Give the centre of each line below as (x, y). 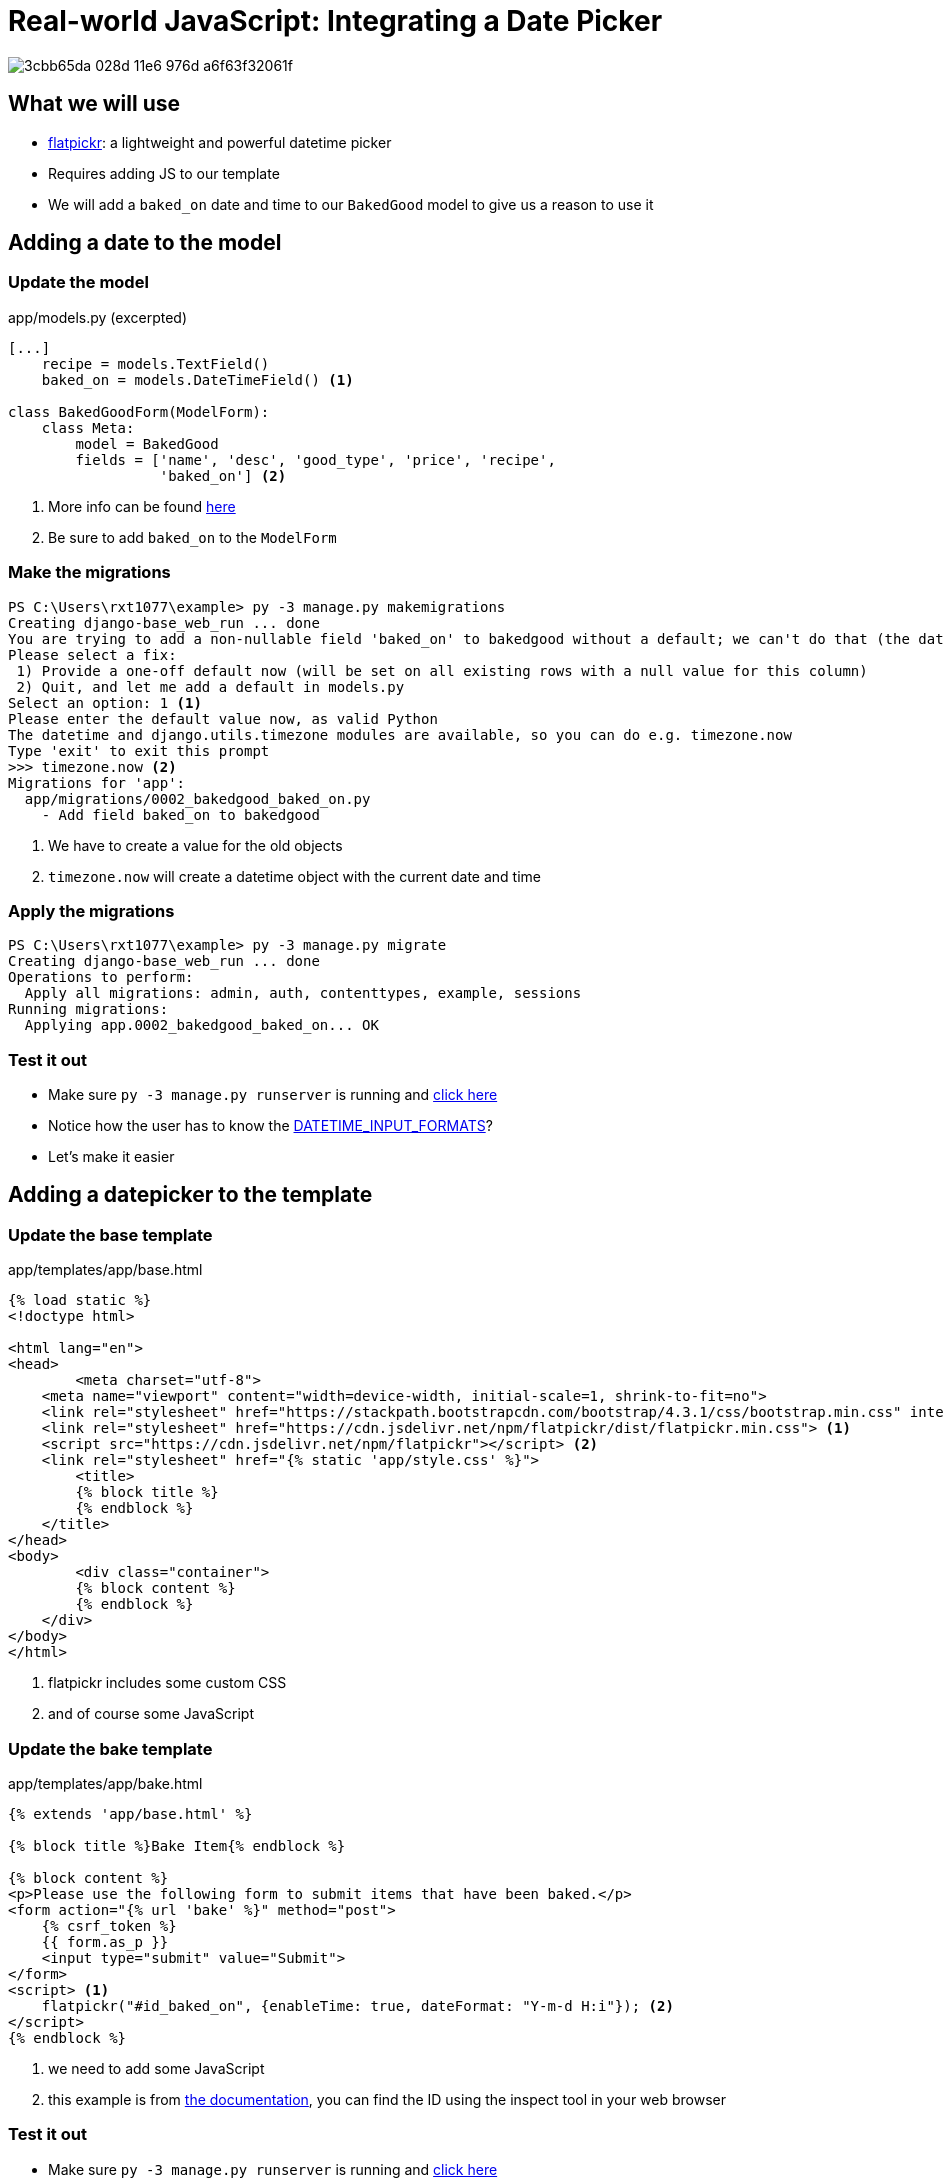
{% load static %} (80, 1300)
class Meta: (88, 427)
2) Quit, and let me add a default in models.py (210, 686)
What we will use (94, 104)
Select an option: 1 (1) (105, 702)
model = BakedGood (147, 443)
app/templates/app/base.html (105, 1270)
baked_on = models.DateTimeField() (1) (197, 379)
